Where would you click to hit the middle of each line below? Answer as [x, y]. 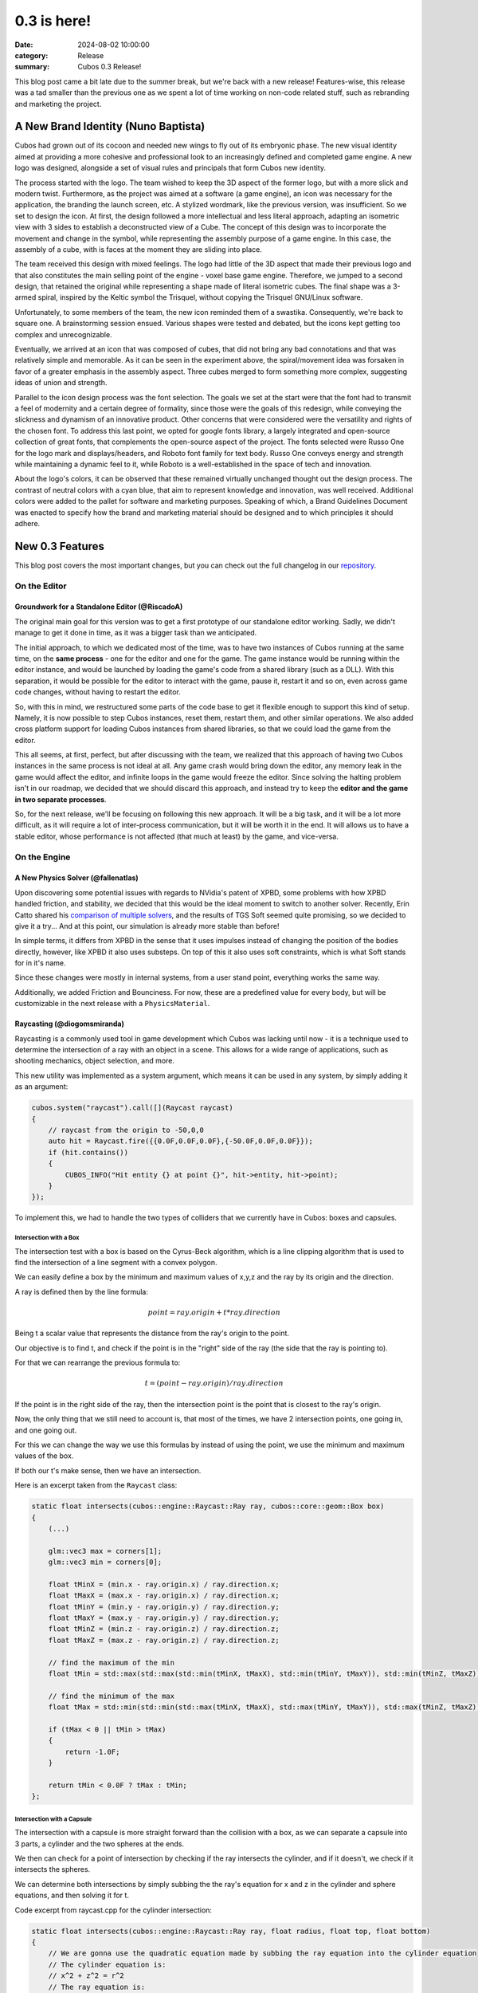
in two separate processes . [61, 799]
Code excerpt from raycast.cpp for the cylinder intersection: [114, 1910]
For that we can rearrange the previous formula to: [98, 1362]
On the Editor [41, 586]
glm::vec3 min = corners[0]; [105, 1562]
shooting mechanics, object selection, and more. [95, 1061]
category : [31, 55]
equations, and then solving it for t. [72, 1895]
